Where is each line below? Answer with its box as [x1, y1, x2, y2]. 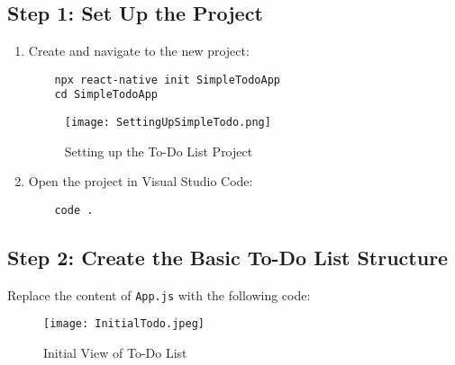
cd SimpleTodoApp [54, 88, 158, 102]
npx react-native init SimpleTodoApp [54, 73, 280, 86]
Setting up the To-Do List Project [64, 141, 253, 160]
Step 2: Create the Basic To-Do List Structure [7, 244, 449, 271]
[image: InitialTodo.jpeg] [43, 317, 205, 331]
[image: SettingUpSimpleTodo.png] [64, 116, 271, 129]
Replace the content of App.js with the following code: [7, 285, 311, 304]
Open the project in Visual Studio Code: [28, 172, 253, 191]
